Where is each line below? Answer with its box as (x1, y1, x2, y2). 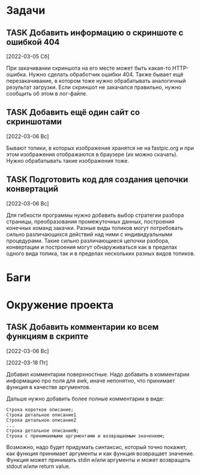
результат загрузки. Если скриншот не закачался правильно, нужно (6, 83, 182, 91)
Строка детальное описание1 (6, 412, 77, 418)
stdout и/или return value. (6, 462, 71, 470)
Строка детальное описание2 (6, 417, 77, 423)
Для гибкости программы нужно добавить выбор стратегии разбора (6, 211, 184, 219)
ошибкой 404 (6, 37, 60, 47)
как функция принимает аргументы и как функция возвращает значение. (6, 450, 195, 457)
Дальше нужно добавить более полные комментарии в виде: (6, 395, 165, 402)
